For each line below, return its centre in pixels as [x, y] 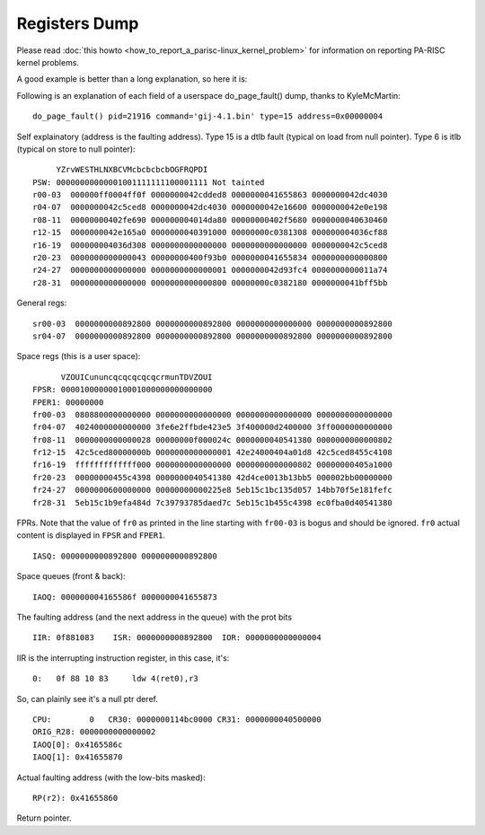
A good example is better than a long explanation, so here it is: [132, 79]
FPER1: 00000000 [68, 402]
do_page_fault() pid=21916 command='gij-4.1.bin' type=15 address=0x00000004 [208, 116]
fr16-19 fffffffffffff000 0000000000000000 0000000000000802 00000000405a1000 [212, 465]
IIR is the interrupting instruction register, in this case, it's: [123, 658]
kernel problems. [48, 62]
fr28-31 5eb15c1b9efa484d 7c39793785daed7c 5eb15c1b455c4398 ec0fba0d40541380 [212, 502]
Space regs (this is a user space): [79, 356]
